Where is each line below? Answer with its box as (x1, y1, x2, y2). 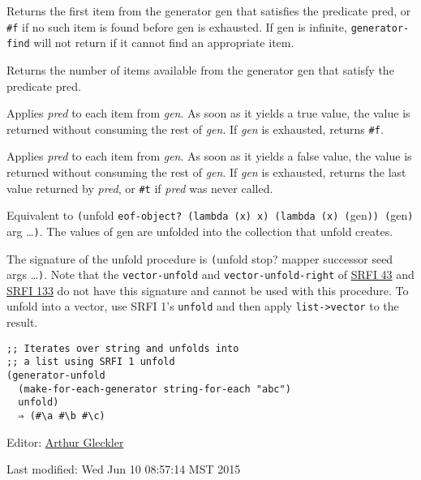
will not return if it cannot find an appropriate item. (33, 34, 294, 51)
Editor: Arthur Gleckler (6, 433, 124, 450)
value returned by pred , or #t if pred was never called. (6, 179, 273, 196)
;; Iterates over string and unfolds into (6, 342, 239, 354)
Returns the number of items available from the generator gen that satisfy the (6, 61, 394, 78)
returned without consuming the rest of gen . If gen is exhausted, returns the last (6, 163, 406, 180)
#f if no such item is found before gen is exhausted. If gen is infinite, (6, 18, 347, 35)
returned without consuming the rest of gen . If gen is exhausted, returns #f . (6, 120, 384, 137)
